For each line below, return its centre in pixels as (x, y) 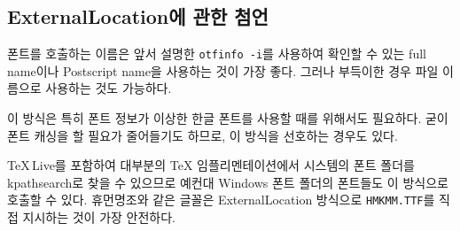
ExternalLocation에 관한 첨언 (138, 16)
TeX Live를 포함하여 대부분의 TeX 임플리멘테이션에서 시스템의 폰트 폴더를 (211, 165)
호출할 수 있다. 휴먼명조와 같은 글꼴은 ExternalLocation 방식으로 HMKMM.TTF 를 (221, 200)
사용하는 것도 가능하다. (109, 88)
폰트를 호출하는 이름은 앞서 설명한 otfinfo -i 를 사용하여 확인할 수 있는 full (217, 54)
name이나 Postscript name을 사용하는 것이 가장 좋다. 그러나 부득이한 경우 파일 (223, 70)
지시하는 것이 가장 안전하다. (99, 217)
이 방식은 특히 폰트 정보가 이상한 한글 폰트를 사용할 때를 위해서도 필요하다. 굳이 (228, 118)
